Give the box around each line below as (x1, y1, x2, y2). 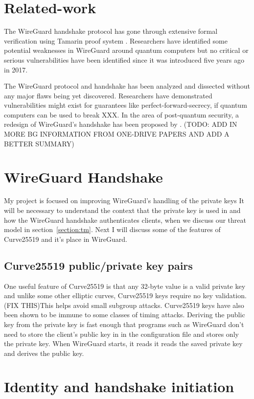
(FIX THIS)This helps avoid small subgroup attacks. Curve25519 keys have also (4, 300, 244, 310)
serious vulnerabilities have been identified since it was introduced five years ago (4, 54, 244, 65)
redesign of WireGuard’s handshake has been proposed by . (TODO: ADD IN (4, 119, 237, 129)
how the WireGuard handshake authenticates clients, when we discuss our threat (4, 214, 246, 225)
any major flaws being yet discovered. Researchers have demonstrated (4, 90, 212, 100)
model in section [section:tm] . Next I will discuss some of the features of (4, 224, 221, 235)
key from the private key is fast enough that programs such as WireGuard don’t (4, 319, 244, 329)
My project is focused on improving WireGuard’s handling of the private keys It (4, 195, 245, 206)
